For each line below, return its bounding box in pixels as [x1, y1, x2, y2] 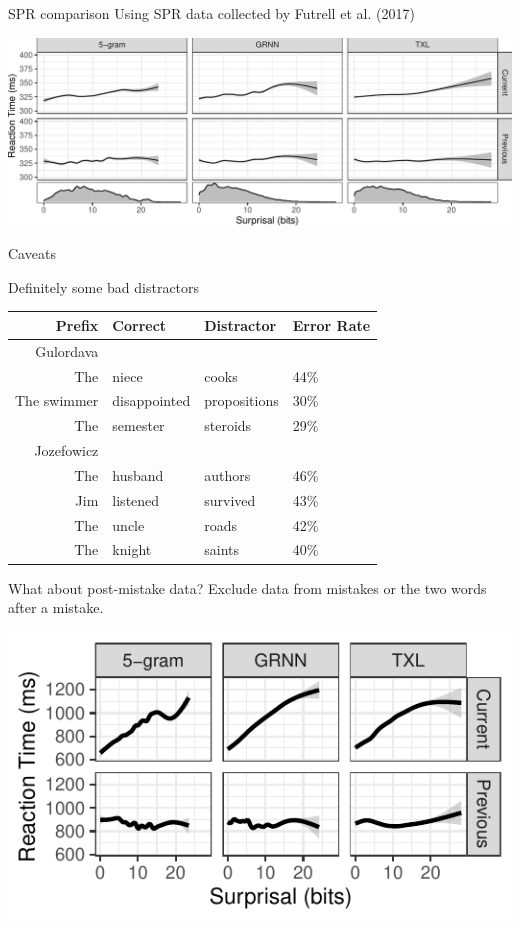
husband [112, 464, 164, 485]
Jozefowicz [34, 440, 99, 461]
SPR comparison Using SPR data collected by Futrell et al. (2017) [8, 3, 415, 23]
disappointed [112, 390, 191, 411]
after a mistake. [8, 597, 104, 618]
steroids [204, 415, 252, 436]
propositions [204, 390, 279, 411]
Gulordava [35, 340, 99, 361]
